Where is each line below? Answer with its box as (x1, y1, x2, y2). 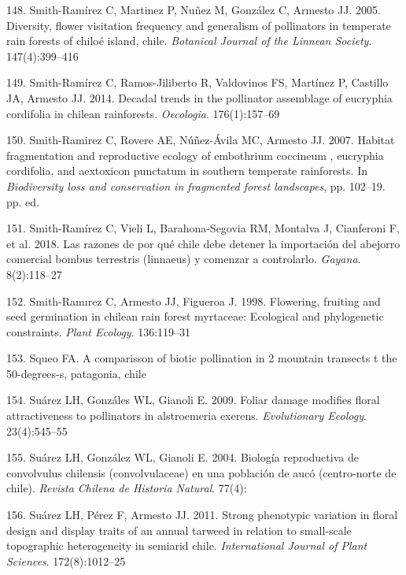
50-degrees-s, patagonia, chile (6, 365, 146, 381)
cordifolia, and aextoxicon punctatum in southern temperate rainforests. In (6, 162, 367, 179)
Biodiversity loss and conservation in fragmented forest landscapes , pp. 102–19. (6, 177, 386, 194)
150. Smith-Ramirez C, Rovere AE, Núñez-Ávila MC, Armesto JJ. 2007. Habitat (6, 132, 395, 148)
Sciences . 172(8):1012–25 (6, 552, 126, 569)
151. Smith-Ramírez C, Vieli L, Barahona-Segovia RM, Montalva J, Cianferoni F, (6, 220, 400, 236)
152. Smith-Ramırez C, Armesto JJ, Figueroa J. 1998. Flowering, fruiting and (6, 292, 381, 309)
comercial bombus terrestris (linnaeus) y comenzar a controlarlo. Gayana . (6, 250, 361, 267)
